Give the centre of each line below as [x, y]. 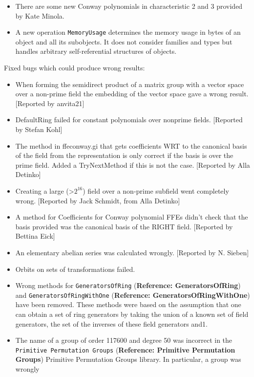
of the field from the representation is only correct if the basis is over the [124, 155]
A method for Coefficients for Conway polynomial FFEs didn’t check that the [132, 217]
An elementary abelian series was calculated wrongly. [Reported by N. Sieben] [132, 252]
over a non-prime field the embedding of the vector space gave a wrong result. [132, 94]
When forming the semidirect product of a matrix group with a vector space [130, 84]
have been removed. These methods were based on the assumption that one [128, 304]
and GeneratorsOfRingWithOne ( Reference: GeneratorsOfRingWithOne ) [133, 295]
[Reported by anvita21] [50, 103]
